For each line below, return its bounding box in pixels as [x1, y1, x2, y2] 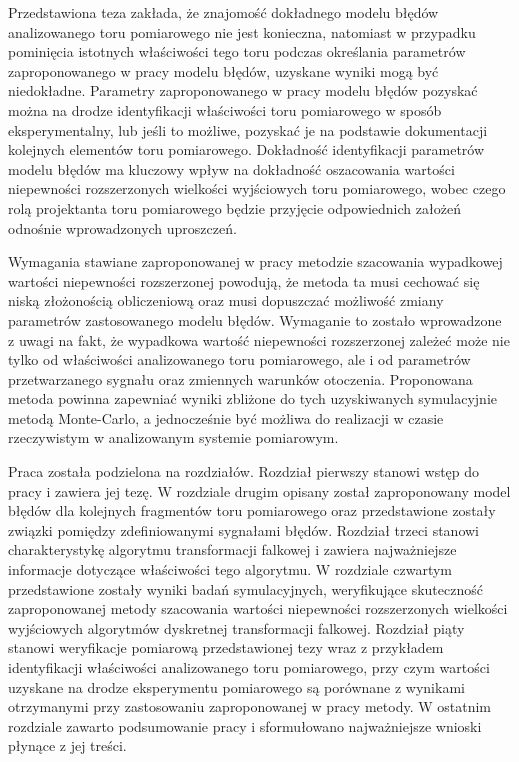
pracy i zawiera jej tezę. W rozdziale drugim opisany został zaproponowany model [8, 480, 511, 501]
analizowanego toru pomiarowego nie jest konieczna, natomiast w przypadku [8, 21, 476, 42]
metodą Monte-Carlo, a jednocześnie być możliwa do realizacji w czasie [8, 407, 444, 428]
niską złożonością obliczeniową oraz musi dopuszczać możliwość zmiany [8, 290, 444, 311]
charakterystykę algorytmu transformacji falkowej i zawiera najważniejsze [8, 539, 457, 560]
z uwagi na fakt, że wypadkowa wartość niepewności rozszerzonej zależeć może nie [8, 329, 510, 350]
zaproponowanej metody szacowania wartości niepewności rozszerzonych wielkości [8, 598, 508, 619]
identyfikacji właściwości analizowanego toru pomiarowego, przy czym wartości [8, 657, 490, 677]
